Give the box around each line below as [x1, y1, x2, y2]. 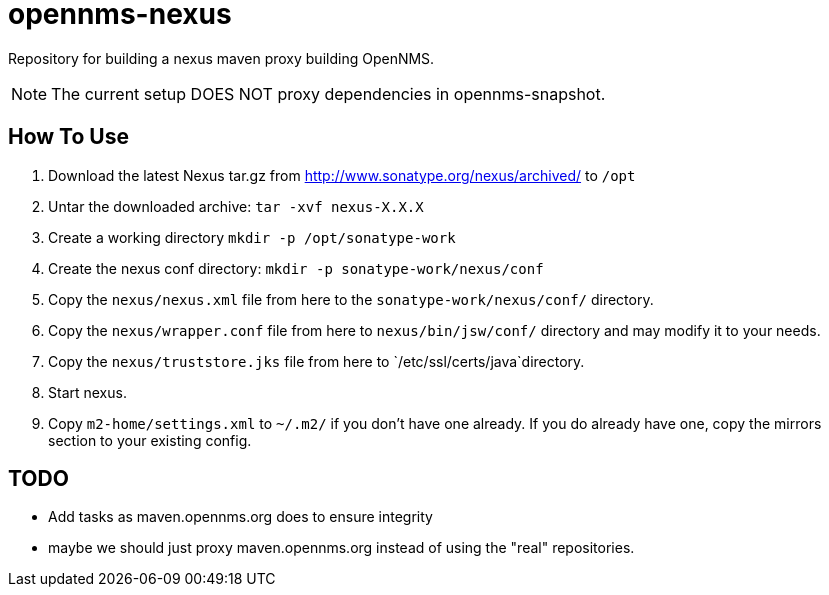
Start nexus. [48, 383, 127, 401]
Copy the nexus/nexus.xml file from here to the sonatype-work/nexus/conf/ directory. [48, 290, 654, 308]
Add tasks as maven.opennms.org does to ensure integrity [48, 508, 433, 526]
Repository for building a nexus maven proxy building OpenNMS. [8, 49, 435, 67]
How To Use [8, 124, 129, 150]
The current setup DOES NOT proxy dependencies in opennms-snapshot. [51, 83, 606, 104]
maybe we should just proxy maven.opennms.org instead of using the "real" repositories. [48, 539, 635, 557]
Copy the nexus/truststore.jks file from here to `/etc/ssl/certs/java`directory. [48, 352, 585, 370]
